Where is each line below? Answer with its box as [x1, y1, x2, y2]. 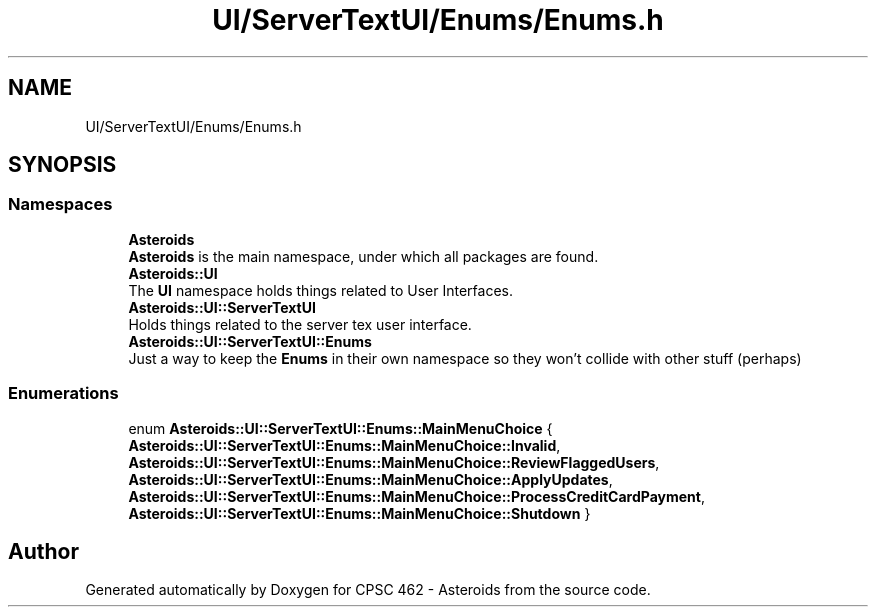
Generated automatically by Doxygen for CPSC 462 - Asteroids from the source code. [85, 581, 651, 599]
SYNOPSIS [8, 152, 117, 178]
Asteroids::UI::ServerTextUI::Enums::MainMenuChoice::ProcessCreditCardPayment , [128, 487, 705, 505]
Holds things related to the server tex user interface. [128, 315, 472, 333]
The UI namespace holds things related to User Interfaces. [128, 281, 514, 299]
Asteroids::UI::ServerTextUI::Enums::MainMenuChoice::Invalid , [128, 436, 561, 454]
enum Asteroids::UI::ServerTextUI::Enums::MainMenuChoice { [128, 419, 553, 437]
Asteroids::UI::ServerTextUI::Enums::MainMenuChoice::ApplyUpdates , [128, 470, 613, 488]
